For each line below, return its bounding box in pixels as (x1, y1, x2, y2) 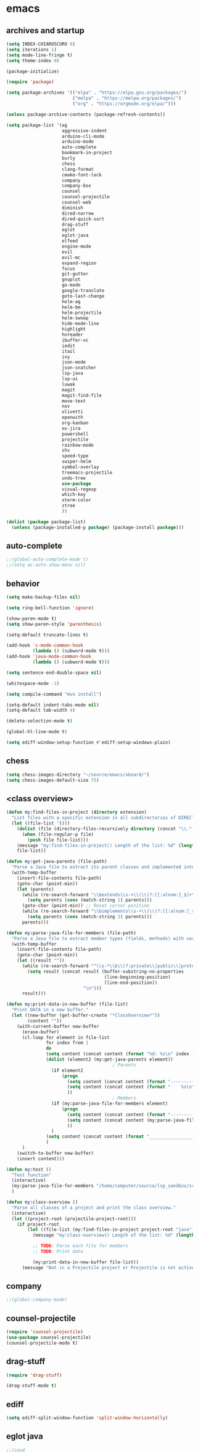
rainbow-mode (62, 442, 94, 448)
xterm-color (62, 497, 92, 503)
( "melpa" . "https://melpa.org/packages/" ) (72, 95, 182, 101)
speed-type (62, 453, 89, 459)
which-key (62, 492, 86, 498)
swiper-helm (62, 458, 92, 464)
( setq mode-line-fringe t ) (6, 52, 73, 58)
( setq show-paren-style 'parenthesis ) (6, 621, 102, 627)
